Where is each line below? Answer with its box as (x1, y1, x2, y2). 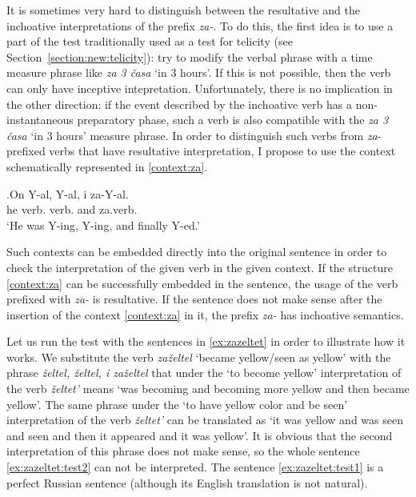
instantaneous (6, 111, 74, 128)
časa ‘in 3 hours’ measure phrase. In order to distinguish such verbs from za (6, 126, 378, 143)
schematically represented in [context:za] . (6, 158, 208, 174)
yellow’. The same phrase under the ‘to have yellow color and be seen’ (6, 395, 348, 412)
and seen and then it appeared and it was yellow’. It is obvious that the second (6, 427, 393, 443)
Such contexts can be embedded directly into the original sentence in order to (6, 243, 387, 260)
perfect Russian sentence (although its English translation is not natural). (6, 474, 368, 491)
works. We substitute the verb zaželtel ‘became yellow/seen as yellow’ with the (6, 348, 391, 365)
